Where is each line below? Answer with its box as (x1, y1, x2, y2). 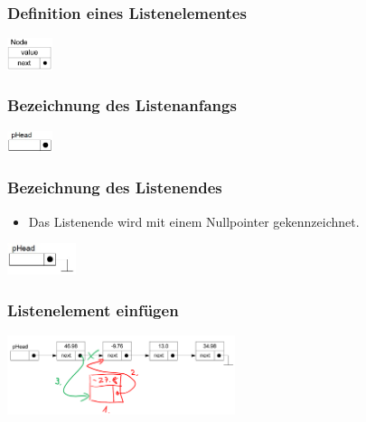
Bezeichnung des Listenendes (7, 176, 222, 199)
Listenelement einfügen (7, 298, 179, 321)
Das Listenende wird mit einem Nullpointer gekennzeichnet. (28, 211, 360, 230)
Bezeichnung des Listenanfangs (7, 94, 237, 117)
